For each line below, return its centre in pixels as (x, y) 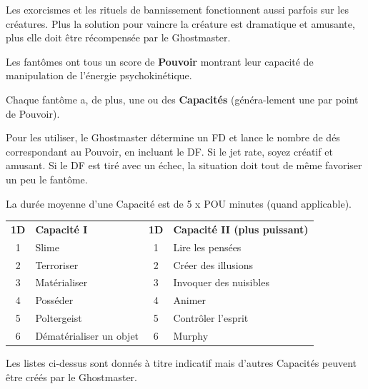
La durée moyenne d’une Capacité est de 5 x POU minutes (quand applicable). (179, 203)
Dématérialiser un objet (87, 335)
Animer (189, 300)
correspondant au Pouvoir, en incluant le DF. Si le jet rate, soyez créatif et (169, 151)
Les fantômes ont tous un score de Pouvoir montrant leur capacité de (160, 61)
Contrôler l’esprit (211, 318)
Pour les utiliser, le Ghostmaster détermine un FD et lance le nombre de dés (173, 137)
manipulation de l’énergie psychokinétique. (99, 75)
